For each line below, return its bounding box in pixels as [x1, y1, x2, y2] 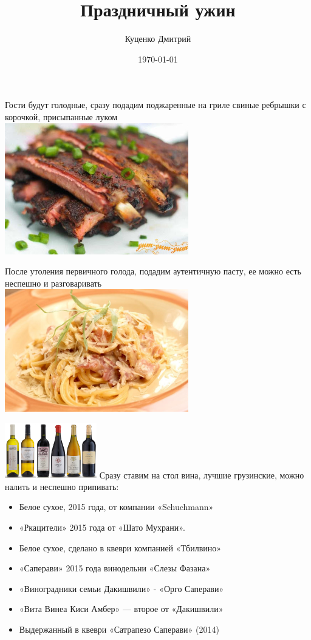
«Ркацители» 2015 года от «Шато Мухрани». [19, 521, 185, 534]
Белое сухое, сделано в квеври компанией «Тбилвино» [19, 541, 222, 554]
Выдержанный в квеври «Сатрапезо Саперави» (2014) [19, 623, 219, 636]
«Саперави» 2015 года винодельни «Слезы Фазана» [19, 562, 211, 574]
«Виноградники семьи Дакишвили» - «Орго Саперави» [19, 582, 224, 594]
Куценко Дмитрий [125, 32, 191, 45]
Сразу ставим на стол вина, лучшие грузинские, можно [99, 468, 304, 481]
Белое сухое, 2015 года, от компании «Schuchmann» [19, 500, 214, 513]
